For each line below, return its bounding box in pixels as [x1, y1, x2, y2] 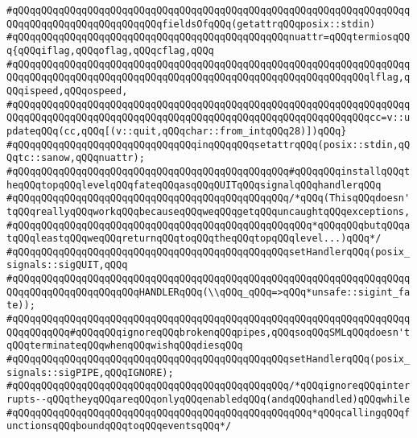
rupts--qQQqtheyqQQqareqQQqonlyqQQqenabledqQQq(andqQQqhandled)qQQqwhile [6, 394, 411, 406]
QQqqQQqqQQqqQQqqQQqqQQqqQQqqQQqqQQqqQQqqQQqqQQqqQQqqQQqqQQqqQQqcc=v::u [6, 112, 411, 124]
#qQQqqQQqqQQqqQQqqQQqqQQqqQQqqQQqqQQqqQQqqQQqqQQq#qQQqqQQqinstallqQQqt [6, 165, 411, 177]
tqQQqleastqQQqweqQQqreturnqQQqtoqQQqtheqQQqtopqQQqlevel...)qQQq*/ [6, 233, 382, 245]
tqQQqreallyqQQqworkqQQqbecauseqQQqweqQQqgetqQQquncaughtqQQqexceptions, [6, 205, 411, 217]
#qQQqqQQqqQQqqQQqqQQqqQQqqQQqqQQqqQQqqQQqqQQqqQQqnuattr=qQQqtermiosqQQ [6, 31, 411, 43]
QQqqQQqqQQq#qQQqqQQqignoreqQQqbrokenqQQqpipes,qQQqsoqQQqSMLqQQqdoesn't [6, 326, 411, 338]
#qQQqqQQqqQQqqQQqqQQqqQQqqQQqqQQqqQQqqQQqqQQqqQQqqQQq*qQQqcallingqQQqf [6, 407, 411, 419]
